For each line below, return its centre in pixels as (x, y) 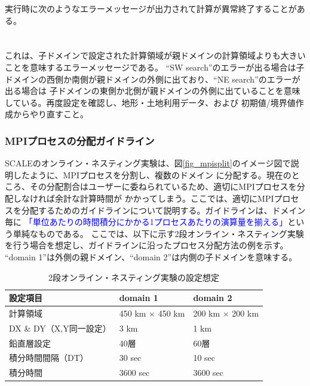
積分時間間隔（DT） (49, 358)
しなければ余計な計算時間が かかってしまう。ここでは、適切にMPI (143, 198)
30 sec (130, 358)
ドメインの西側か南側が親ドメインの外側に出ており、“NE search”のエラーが (153, 79)
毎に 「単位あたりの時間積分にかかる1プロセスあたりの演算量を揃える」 (146, 222)
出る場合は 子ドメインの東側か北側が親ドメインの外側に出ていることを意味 (153, 91)
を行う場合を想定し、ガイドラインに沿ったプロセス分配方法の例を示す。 (147, 245)
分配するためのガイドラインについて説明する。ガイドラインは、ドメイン (163, 210)
